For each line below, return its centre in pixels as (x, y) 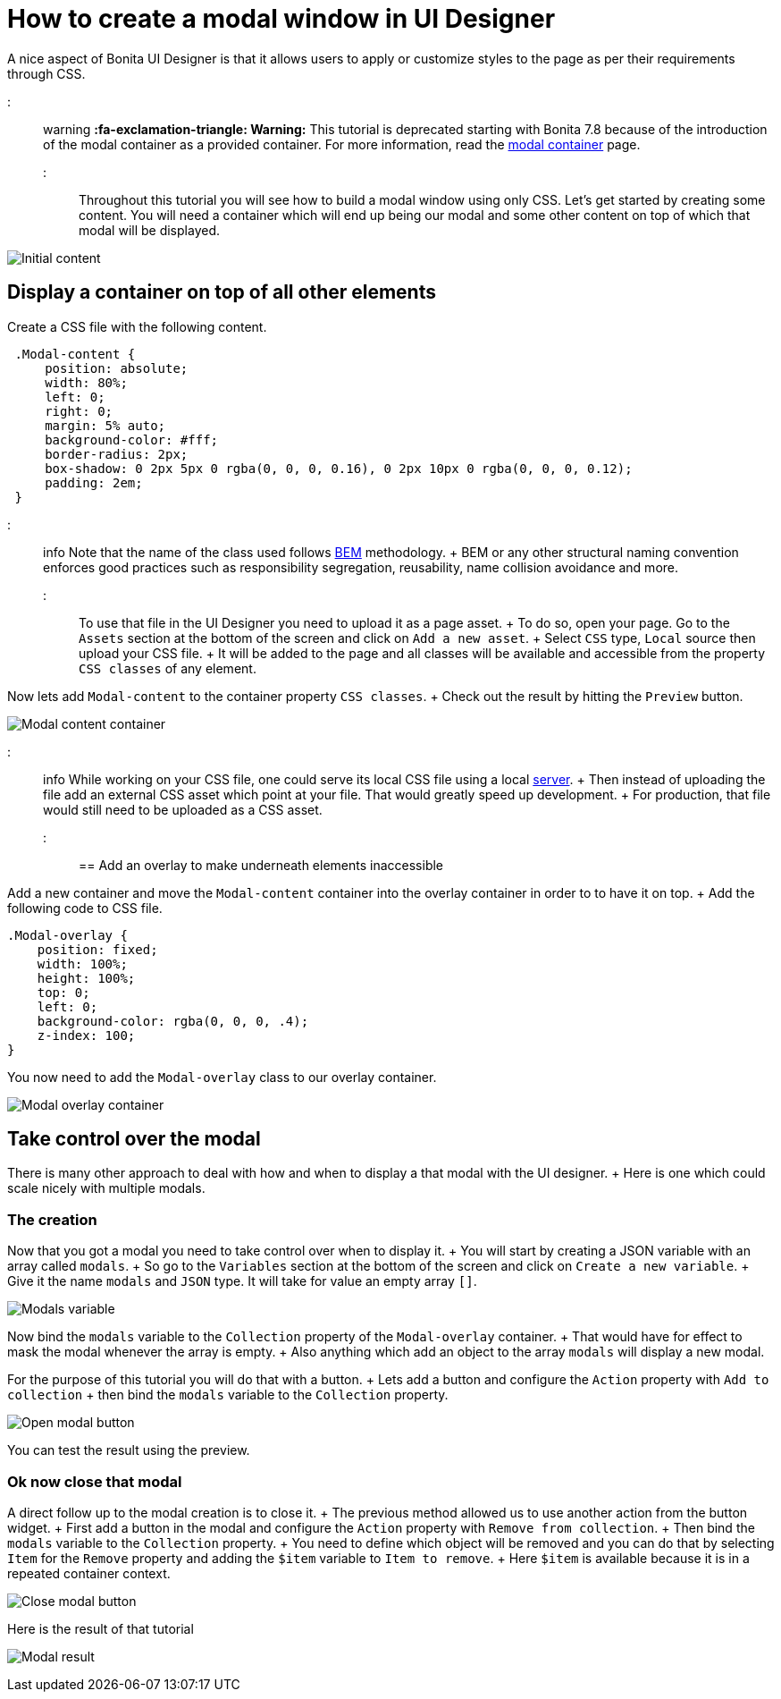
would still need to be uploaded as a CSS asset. (183, 809)
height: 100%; (86, 978)
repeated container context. (89, 1573)
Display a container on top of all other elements (222, 292)
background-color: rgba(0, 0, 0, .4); (173, 1021)
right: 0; (79, 411)
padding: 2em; (94, 482)
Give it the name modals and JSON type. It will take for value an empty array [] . (242, 1281)
